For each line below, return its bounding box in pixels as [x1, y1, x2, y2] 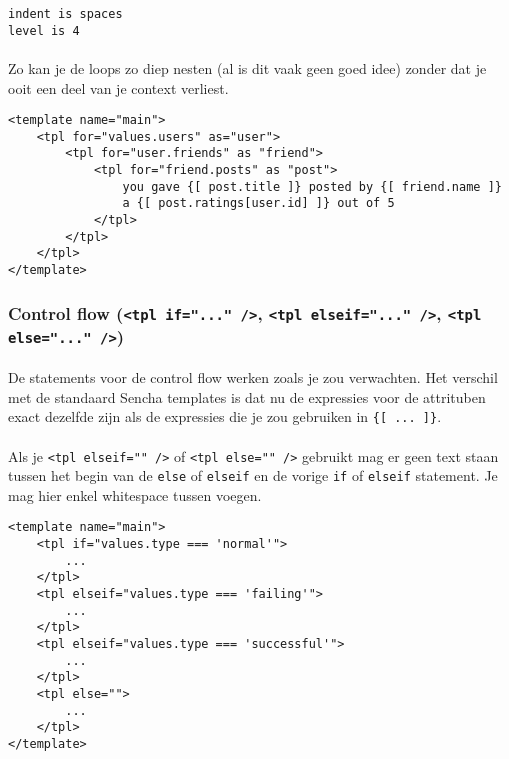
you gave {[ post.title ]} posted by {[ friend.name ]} [122, 179, 502, 194]
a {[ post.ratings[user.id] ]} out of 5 [122, 196, 395, 211]
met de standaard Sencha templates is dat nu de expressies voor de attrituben [8, 386, 486, 407]
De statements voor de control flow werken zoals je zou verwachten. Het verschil [8, 367, 498, 388]
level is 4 [8, 23, 80, 38]
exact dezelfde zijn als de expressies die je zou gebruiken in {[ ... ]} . [8, 406, 442, 427]
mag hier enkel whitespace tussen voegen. [8, 484, 262, 505]
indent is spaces [8, 7, 123, 21]
